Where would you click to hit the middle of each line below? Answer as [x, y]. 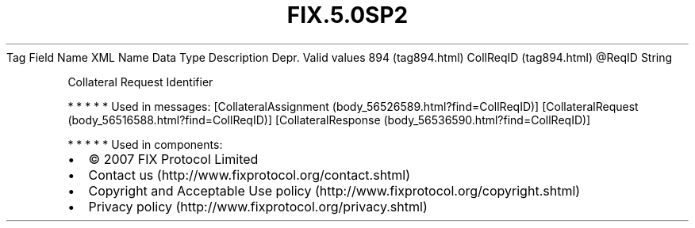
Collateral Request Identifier [140, 82]
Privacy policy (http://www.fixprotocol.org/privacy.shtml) [258, 206]
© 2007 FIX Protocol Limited [173, 159]
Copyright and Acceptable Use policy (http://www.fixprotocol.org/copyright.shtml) [334, 190]
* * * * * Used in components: [145, 144]
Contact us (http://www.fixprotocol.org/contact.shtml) [250, 175]
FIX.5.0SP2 [347, 15]
